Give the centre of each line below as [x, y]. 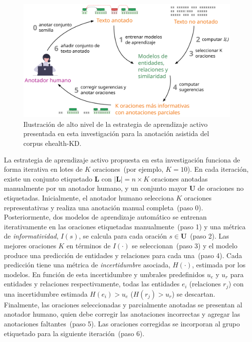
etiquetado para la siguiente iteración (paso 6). [74, 333]
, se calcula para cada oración [123, 236]
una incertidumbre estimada [46, 293]
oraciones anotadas [179, 178]
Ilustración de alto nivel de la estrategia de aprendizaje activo [116, 124]
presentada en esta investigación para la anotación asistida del [116, 133]
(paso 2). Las [210, 236]
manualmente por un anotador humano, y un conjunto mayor [96, 188]
